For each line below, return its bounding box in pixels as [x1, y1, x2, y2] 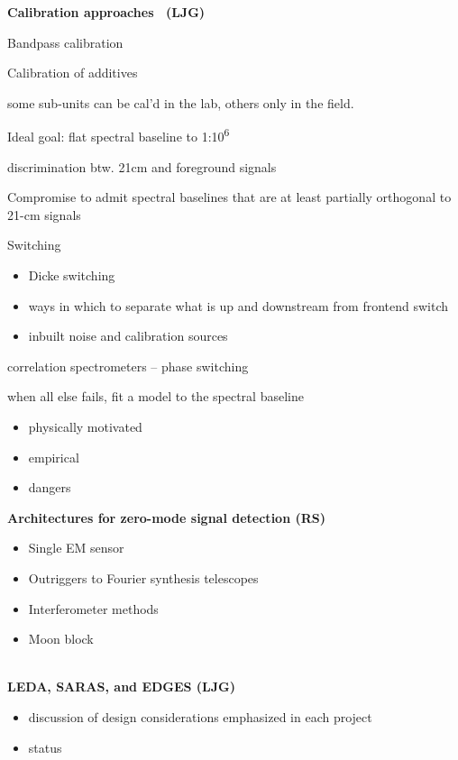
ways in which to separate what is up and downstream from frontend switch [28, 296, 449, 315]
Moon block [28, 629, 94, 648]
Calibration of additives [7, 63, 138, 82]
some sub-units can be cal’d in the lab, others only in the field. [7, 93, 354, 112]
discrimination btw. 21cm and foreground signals [7, 157, 277, 176]
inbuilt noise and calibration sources [28, 326, 228, 345]
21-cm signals [7, 205, 81, 224]
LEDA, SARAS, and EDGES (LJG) [7, 677, 236, 696]
